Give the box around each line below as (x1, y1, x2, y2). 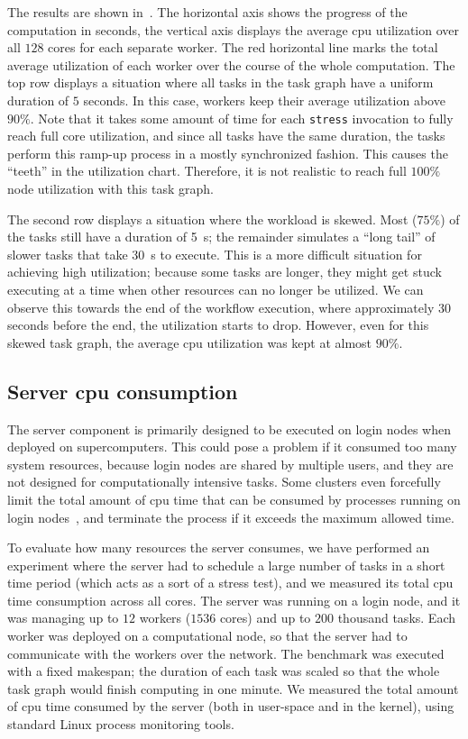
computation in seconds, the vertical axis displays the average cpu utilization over (7, 20, 460, 39)
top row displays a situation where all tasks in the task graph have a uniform (7, 73, 434, 92)
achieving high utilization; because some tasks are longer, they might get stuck (7, 262, 442, 281)
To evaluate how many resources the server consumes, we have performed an (7, 538, 430, 557)
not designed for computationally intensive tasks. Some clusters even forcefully (7, 472, 441, 491)
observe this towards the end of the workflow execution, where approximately (7, 297, 435, 316)
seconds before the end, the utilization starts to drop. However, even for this (7, 315, 429, 334)
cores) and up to (219, 608, 311, 627)
